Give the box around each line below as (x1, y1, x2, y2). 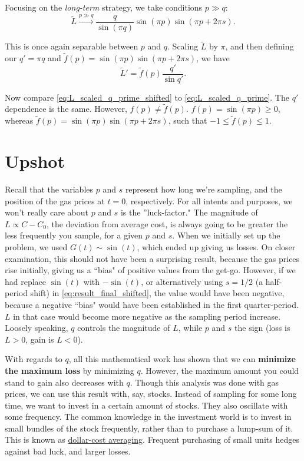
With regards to (5, 353, 62, 365)
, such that (168, 114, 207, 127)
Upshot (5, 149, 65, 173)
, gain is (25, 333, 54, 345)
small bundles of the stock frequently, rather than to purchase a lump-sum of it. (5, 422, 293, 434)
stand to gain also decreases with (5, 376, 124, 388)
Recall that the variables (5, 183, 94, 195)
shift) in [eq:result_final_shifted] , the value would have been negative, (30, 287, 285, 299)
